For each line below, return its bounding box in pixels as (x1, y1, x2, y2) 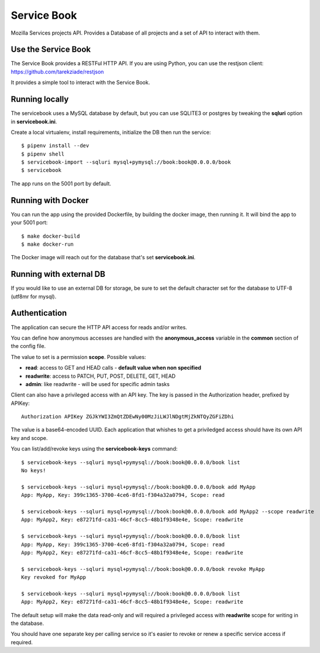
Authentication (11, 308, 67, 318)
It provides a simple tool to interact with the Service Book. (11, 79, 150, 86)
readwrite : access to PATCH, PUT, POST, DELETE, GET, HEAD (25, 373, 176, 380)
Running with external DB (11, 269, 105, 279)
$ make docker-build (21, 232, 80, 239)
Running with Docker (11, 195, 89, 205)
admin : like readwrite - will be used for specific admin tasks (25, 380, 170, 387)
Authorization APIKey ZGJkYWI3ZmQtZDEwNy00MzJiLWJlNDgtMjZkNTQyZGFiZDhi (21, 414, 234, 420)
